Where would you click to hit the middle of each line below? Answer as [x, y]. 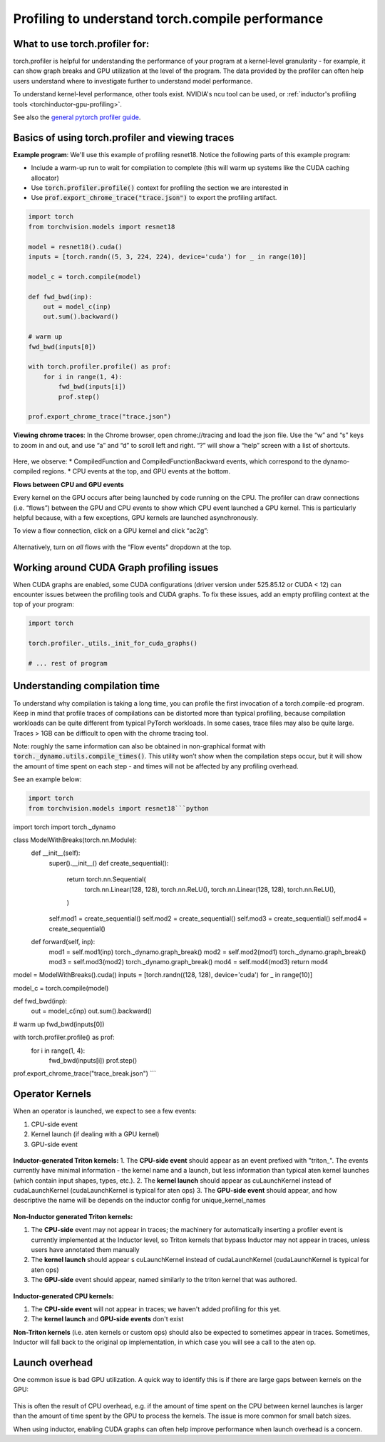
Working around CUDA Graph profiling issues [116, 567]
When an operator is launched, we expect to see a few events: [105, 1111]
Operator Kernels [52, 1094]
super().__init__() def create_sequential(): [109, 863]
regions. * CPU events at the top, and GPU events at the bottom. [136, 471]
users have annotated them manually [85, 1250]
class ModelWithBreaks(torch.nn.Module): [75, 840]
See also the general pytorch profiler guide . [77, 117]
